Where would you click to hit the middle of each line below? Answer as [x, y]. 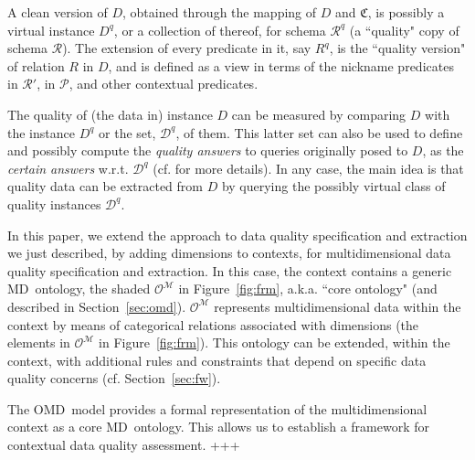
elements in [39, 342]
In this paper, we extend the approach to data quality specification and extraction [237, 235]
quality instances [54, 203]
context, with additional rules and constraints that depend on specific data [217, 360]
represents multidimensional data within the [338, 306]
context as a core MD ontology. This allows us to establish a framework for [218, 427]
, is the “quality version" [397, 48]
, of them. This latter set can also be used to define [319, 132]
